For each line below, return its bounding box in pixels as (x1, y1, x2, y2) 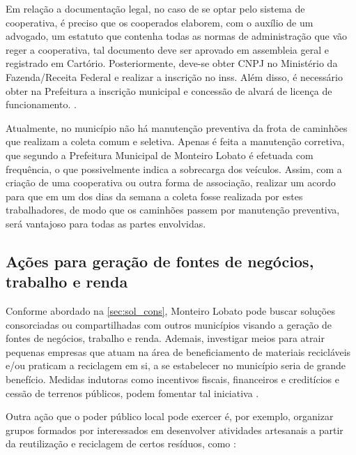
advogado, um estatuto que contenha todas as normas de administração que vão (6, 29, 348, 43)
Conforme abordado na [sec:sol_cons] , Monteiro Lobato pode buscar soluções (6, 304, 335, 318)
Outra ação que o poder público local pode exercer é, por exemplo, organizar (6, 409, 334, 424)
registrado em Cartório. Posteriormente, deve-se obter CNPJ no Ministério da (6, 56, 338, 70)
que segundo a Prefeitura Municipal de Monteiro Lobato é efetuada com (6, 147, 314, 162)
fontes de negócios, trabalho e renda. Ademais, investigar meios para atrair (6, 331, 325, 345)
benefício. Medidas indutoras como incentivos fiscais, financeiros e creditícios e (6, 372, 339, 387)
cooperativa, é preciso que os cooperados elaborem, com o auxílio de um (6, 15, 314, 29)
